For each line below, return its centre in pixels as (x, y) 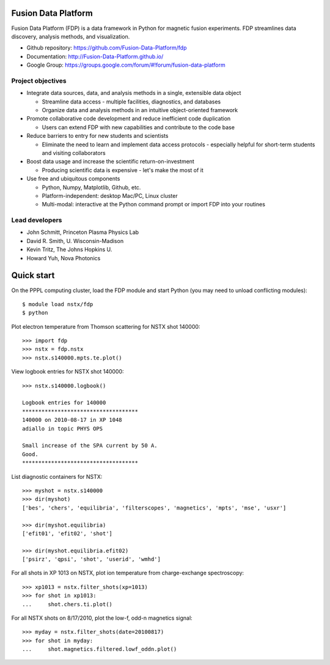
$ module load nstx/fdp (58, 304)
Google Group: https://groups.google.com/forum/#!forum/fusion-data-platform (126, 65)
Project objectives (39, 81)
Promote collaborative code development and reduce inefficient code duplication (129, 119)
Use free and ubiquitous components (73, 179)
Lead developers (37, 220)
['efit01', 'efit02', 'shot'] (68, 533)
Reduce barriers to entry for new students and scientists (97, 136)
